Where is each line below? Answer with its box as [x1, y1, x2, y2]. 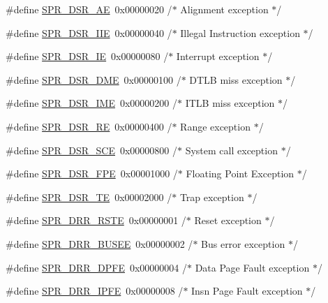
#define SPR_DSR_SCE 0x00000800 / [6, 142, 178, 157]
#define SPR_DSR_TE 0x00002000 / [6, 189, 172, 204]
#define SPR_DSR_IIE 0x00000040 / [6, 25, 172, 40]
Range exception [180, 119, 251, 133]
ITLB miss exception [185, 96, 275, 110]
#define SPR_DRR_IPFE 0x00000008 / [6, 283, 184, 298]
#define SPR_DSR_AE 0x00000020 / [6, 2, 172, 16]
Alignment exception [180, 2, 269, 16]
